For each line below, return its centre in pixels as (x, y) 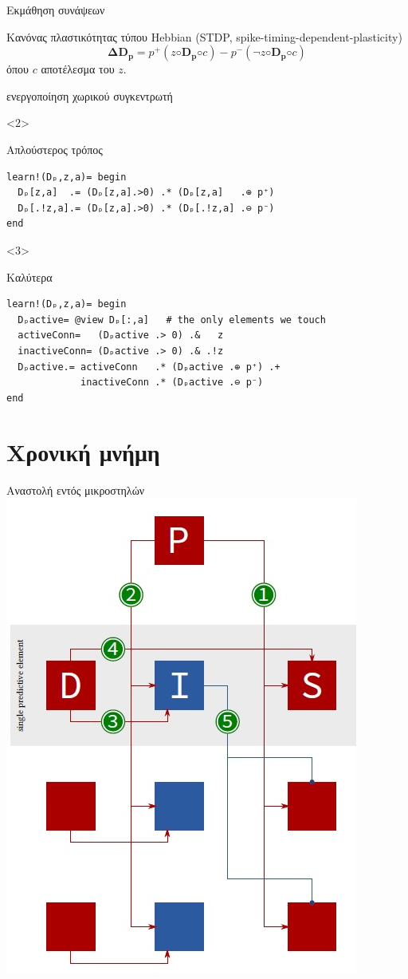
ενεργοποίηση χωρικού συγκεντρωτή (90, 95)
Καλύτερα (29, 276)
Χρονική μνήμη (83, 452)
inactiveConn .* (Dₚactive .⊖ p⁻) (172, 383)
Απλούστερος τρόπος (55, 149)
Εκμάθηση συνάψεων (56, 10)
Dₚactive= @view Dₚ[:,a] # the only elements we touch (172, 320)
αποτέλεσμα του (78, 69)
